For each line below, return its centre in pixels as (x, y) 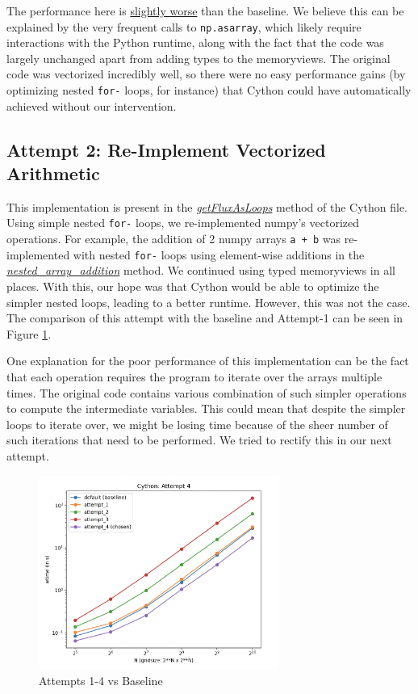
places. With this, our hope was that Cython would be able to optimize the (193, 286)
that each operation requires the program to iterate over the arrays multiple (194, 376)
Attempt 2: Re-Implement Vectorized (166, 149)
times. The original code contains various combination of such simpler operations (207, 392)
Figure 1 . (29, 333)
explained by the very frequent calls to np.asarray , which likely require (184, 26)
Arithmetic (53, 173)
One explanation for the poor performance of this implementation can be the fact (208, 361)
